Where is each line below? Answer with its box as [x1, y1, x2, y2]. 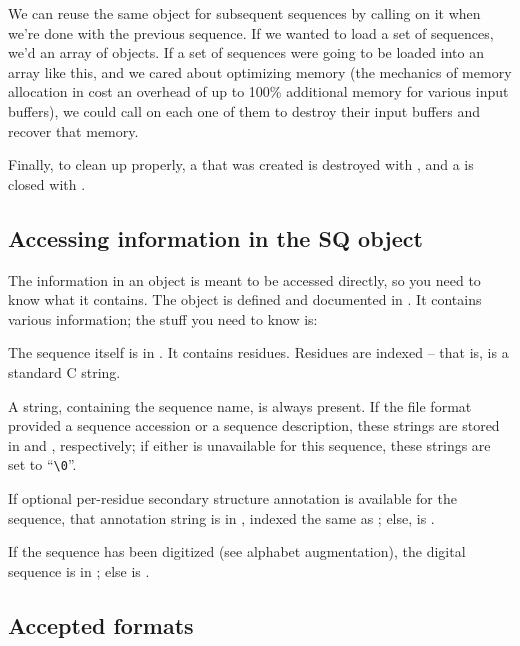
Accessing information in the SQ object [8, 222, 423, 253]
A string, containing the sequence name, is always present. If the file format [8, 395, 472, 416]
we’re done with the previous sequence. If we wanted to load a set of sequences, [8, 22, 494, 43]
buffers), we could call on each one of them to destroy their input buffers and [8, 100, 481, 121]
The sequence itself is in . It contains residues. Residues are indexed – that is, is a [8, 342, 509, 363]
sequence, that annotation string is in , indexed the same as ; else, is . [8, 507, 435, 528]
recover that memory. [8, 120, 139, 141]
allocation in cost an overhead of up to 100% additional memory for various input [8, 81, 509, 102]
